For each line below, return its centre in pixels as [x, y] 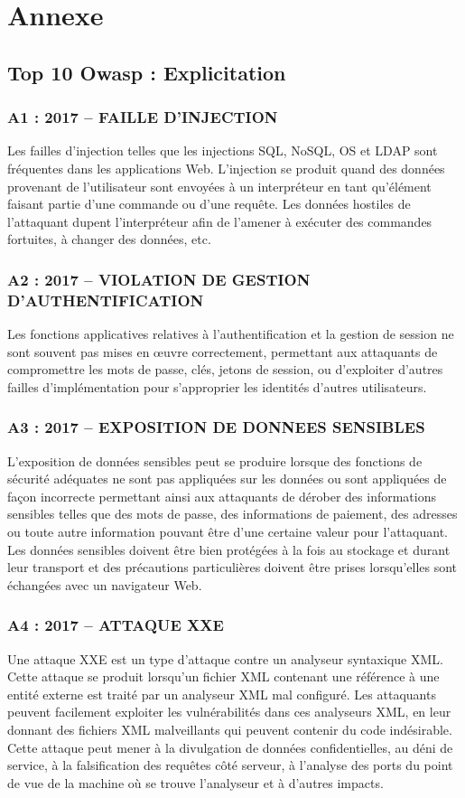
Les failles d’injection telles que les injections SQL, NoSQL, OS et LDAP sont [223, 150]
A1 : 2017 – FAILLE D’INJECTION [143, 117]
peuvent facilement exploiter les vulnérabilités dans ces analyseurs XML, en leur [229, 712]
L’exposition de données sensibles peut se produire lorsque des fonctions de [215, 460]
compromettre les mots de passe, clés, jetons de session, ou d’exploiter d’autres [225, 369]
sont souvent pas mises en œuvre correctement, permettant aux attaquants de [223, 351]
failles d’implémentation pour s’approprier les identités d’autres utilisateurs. [217, 386]
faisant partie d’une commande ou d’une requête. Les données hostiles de [209, 204]
